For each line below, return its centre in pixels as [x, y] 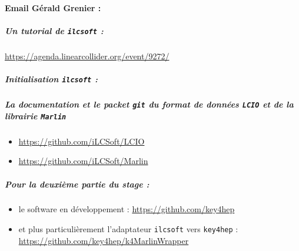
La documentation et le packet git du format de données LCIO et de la [149, 104]
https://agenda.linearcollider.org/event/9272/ [87, 56]
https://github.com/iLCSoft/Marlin [83, 161]
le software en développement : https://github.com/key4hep [127, 209]
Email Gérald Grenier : [53, 7]
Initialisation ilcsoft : [52, 79]
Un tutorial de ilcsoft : [54, 30]
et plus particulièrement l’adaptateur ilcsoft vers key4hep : [128, 229]
